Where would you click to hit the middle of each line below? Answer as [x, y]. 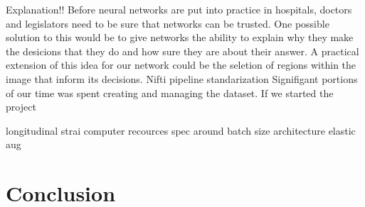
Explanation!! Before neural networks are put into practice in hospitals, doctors [179, 9]
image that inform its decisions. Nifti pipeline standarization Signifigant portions [182, 78]
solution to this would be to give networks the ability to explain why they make [180, 37]
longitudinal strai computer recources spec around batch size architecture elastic [181, 130]
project [21, 107]
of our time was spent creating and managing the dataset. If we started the [170, 93]
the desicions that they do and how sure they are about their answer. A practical [182, 51]
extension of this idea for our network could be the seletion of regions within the [181, 65]
